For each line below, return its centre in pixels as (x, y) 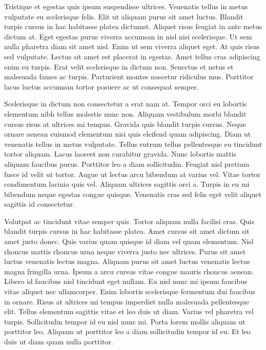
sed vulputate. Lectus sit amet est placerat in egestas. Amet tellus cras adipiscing (132, 56)
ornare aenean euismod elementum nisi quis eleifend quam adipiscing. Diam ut (128, 134)
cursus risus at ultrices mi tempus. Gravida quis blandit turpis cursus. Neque (125, 124)
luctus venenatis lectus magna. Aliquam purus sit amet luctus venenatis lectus (127, 261)
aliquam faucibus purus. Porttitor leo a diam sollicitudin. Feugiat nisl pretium (127, 163)
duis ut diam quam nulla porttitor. (59, 341)
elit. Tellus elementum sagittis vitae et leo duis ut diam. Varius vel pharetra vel (129, 311)
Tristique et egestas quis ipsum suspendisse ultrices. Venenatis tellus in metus (126, 6)
